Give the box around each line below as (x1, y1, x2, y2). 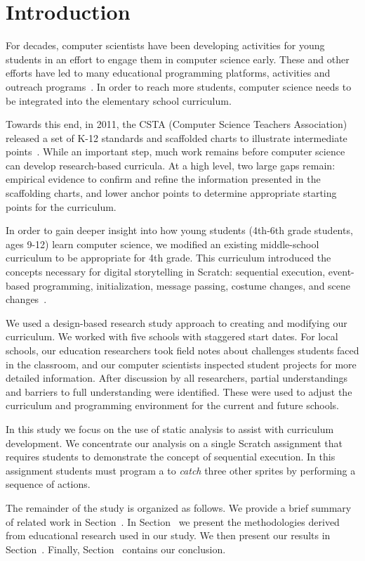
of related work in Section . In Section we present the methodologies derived (6, 514, 340, 529)
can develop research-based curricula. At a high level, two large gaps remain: (6, 157, 336, 172)
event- (328, 264, 354, 279)
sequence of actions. (6, 477, 91, 491)
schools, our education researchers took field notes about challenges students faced (6, 343, 359, 357)
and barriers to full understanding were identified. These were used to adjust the (6, 384, 352, 399)
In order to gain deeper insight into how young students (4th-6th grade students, (6, 223, 353, 238)
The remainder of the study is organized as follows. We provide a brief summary (6, 500, 352, 515)
